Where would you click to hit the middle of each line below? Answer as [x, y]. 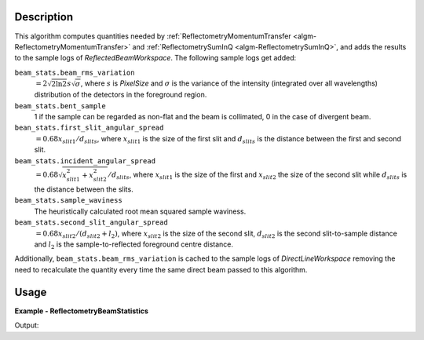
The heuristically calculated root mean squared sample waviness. [140, 211]
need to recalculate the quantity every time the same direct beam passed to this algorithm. [161, 269]
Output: [27, 325]
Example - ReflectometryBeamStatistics [82, 311]
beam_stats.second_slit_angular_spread [91, 223]
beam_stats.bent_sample [60, 106]
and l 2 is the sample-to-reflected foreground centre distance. [134, 245]
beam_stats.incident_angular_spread [85, 161]
